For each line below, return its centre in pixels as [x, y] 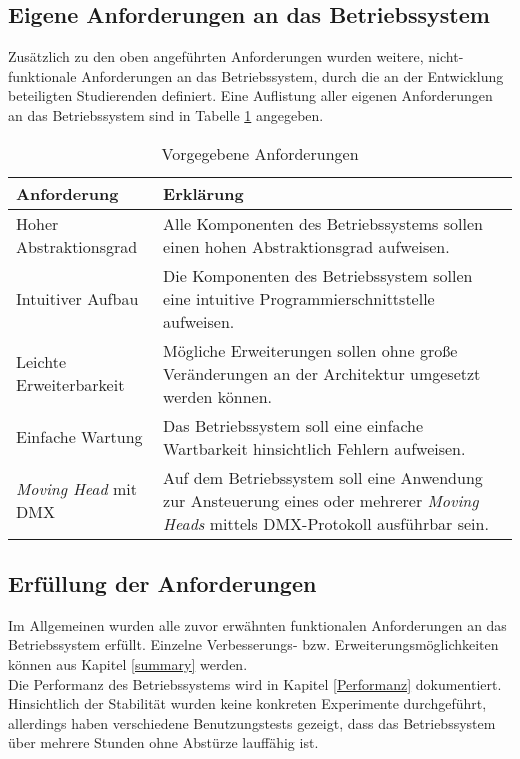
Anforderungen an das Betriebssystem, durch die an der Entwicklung [292, 75]
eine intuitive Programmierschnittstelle [299, 298]
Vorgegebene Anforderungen [260, 153]
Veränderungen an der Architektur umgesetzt [322, 373]
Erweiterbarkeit [70, 385]
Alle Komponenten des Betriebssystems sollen [323, 223]
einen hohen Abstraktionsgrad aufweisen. [306, 246]
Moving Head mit [76, 489]
